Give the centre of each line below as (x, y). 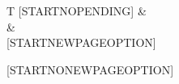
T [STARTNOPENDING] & (77, 10)
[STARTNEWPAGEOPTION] (81, 42)
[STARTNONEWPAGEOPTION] (90, 69)
